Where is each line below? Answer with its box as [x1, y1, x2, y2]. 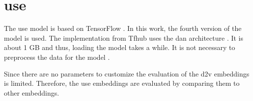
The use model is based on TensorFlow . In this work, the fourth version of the [4, 23, 242, 33]
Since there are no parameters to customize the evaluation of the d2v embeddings [4, 68, 250, 78]
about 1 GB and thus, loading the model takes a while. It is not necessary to [4, 42, 235, 52]
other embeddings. [4, 87, 59, 98]
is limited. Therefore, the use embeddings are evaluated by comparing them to [4, 78, 240, 88]
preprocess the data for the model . [4, 51, 110, 62]
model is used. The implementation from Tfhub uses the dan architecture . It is [4, 32, 243, 43]
